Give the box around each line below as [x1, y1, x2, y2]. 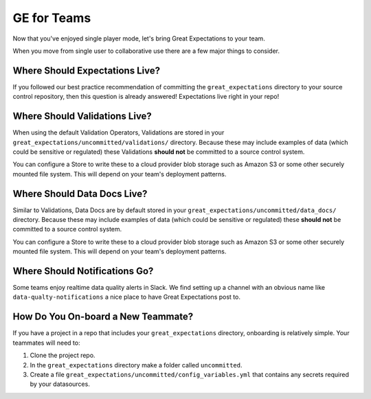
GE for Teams [12, 10, 91, 25]
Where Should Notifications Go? [12, 265, 154, 277]
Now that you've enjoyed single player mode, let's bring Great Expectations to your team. [12, 34, 266, 43]
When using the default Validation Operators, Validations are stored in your [12, 128, 225, 137]
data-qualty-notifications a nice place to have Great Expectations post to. [12, 293, 240, 301]
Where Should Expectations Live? [12, 65, 161, 76]
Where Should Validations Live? [12, 111, 153, 122]
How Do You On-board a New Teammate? [12, 311, 194, 323]
